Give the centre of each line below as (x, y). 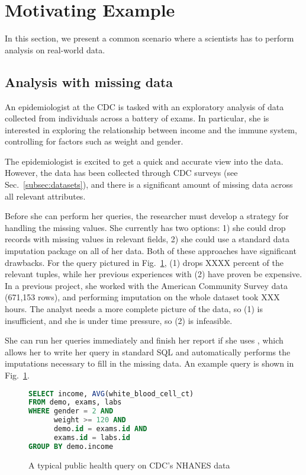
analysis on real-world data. (55, 49)
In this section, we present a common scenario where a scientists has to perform (149, 38)
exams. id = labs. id (92, 437)
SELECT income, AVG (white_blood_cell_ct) (111, 394)
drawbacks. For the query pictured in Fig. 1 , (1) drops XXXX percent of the (144, 262)
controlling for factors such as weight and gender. (94, 141)
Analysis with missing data (89, 81)
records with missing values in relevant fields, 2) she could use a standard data (147, 239)
